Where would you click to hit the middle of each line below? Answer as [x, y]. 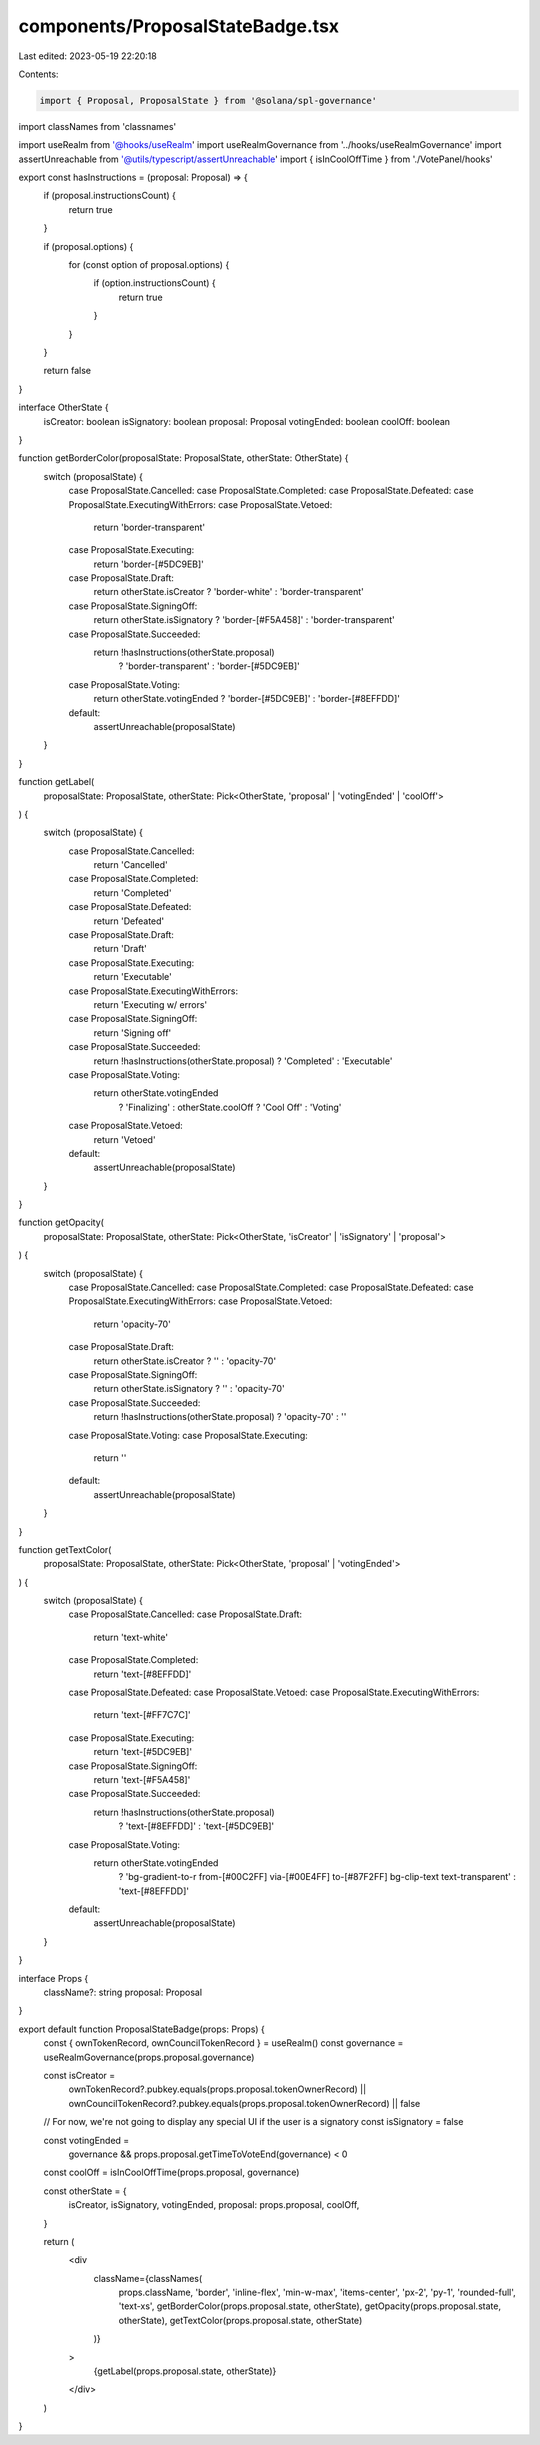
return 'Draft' [120, 949]
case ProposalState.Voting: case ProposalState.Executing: [188, 1435]
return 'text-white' [131, 1637]
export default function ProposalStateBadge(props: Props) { [141, 2029]
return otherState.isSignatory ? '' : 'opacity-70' [189, 1389]
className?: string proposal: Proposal [123, 1992]
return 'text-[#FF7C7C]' [142, 1715]
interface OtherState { [63, 407]
